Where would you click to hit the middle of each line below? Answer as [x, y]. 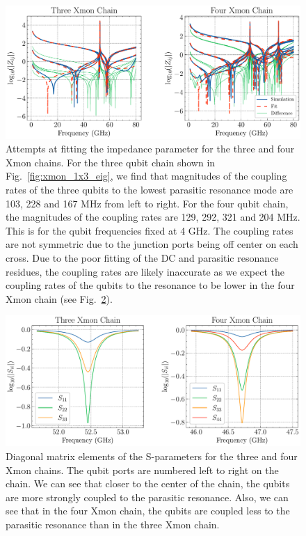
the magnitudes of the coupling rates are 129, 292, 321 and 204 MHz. [153, 217]
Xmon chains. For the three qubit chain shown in [111, 162]
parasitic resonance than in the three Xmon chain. [113, 524]
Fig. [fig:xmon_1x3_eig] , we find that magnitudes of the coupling [146, 176]
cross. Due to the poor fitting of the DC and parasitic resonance [142, 258]
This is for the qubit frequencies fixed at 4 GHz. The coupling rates [150, 230]
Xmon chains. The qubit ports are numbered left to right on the [142, 470]
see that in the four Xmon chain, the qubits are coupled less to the [148, 511]
